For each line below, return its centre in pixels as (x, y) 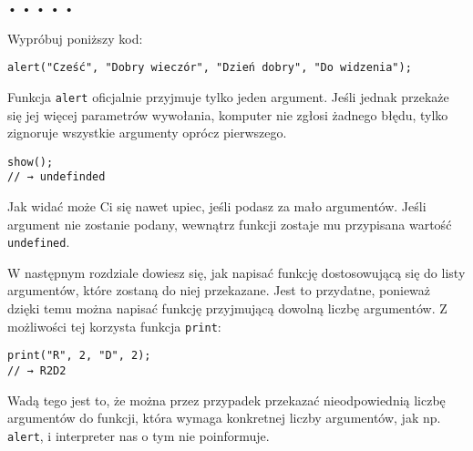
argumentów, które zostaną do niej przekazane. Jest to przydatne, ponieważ (219, 290)
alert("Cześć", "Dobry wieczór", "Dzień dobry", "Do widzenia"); (210, 68)
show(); (31, 162)
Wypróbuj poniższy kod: (75, 38)
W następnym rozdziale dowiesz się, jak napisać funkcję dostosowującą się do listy (236, 272)
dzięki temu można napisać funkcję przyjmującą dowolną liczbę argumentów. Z (227, 308)
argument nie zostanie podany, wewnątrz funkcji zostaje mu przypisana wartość (230, 224)
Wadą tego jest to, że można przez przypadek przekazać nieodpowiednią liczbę (226, 400)
